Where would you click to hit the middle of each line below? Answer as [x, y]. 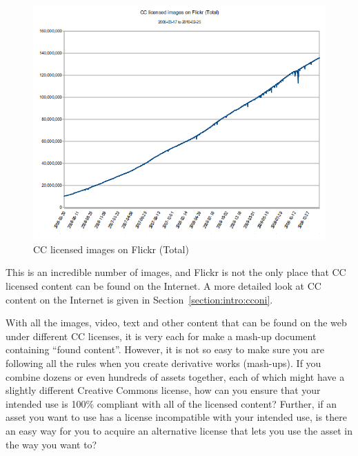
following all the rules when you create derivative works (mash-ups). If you [163, 363]
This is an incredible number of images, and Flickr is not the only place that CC [176, 272]
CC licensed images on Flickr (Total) [111, 249]
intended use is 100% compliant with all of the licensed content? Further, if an [171, 403]
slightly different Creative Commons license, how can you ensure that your [163, 390]
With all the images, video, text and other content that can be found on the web [176, 323]
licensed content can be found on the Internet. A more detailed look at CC [163, 285]
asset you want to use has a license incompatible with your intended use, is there [176, 417]
